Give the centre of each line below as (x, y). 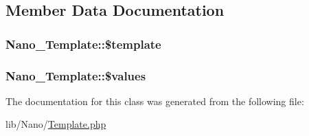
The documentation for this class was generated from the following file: (155, 101)
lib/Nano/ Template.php (56, 124)
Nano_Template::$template (83, 44)
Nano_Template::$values (76, 75)
